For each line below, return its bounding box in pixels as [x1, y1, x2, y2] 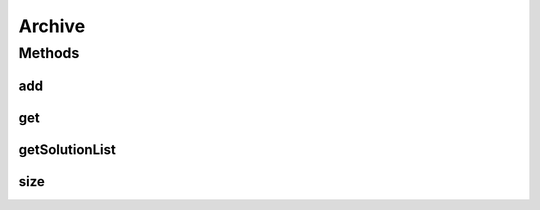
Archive [18, 15, 86, 37]
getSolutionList [18, 141, 117, 158]
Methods [18, 44, 80, 62]
